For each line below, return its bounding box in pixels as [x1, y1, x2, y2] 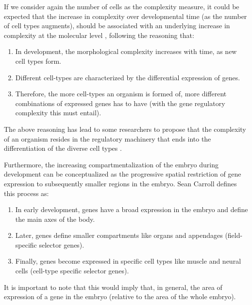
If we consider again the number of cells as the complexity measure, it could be [4, 1, 239, 11]
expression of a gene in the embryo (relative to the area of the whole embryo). [4, 291, 236, 302]
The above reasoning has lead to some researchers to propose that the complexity [4, 124, 246, 134]
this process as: [4, 188, 49, 198]
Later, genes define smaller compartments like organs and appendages [15, 230, 223, 240]
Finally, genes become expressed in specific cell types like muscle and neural [15, 256, 241, 266]
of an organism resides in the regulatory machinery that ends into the [4, 133, 211, 144]
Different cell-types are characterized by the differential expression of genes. [15, 72, 240, 82]
